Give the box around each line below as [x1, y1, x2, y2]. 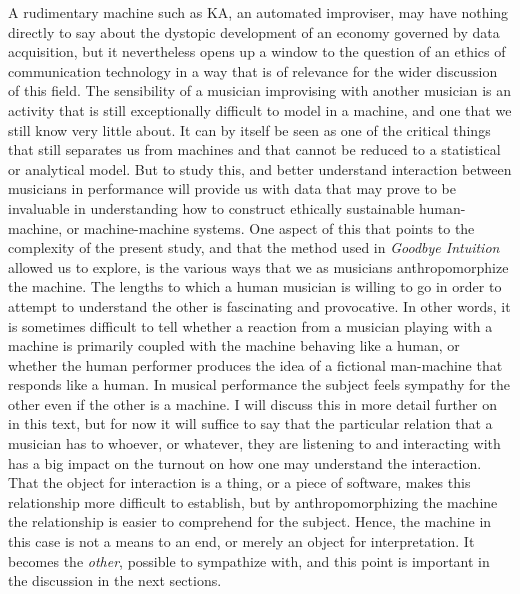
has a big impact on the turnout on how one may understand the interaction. [8, 452, 482, 473]
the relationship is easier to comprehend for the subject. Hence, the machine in [8, 511, 492, 532]
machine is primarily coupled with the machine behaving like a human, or [8, 335, 460, 356]
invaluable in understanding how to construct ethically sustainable [8, 197, 415, 218]
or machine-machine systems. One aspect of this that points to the [66, 217, 475, 238]
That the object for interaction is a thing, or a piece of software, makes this [8, 472, 471, 493]
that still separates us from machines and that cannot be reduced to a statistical [8, 139, 501, 160]
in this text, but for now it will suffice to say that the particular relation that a [8, 413, 493, 434]
